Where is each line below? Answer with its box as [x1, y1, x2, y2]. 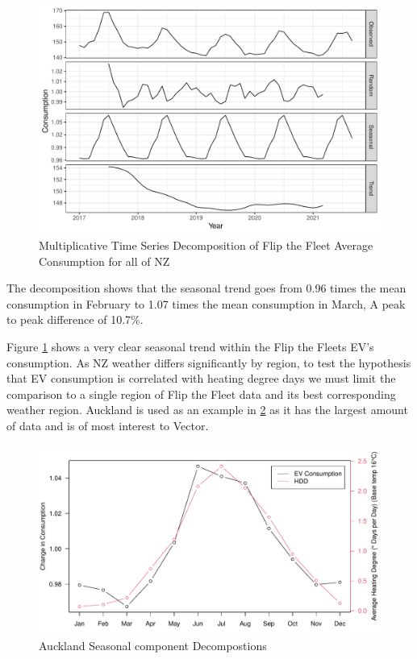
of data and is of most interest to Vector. [6, 417, 209, 433]
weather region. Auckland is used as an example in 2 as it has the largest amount [6, 401, 408, 418]
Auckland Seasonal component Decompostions [39, 637, 267, 654]
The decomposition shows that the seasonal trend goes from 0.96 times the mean [6, 280, 407, 296]
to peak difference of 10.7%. [6, 311, 144, 328]
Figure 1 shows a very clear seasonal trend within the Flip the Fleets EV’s [6, 338, 374, 354]
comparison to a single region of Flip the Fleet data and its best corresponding [6, 385, 396, 402]
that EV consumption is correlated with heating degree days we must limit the [6, 370, 396, 387]
